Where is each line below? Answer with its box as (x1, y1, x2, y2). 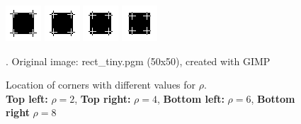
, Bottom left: (157, 91, 225, 106)
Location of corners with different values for (6, 77, 196, 92)
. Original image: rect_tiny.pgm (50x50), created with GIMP (6, 53, 271, 68)
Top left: (6, 91, 48, 106)
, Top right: (74, 91, 131, 106)
